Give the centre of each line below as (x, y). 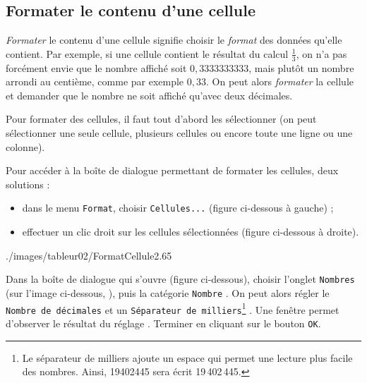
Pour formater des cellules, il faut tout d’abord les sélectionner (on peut (161, 119)
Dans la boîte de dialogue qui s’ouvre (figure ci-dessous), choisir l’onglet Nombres (180, 279)
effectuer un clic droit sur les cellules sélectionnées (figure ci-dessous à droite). (191, 232)
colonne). (25, 146)
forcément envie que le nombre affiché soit (96, 67)
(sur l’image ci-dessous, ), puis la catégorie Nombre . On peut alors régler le (168, 292)
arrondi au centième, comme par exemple (95, 81)
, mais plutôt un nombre (301, 67)
